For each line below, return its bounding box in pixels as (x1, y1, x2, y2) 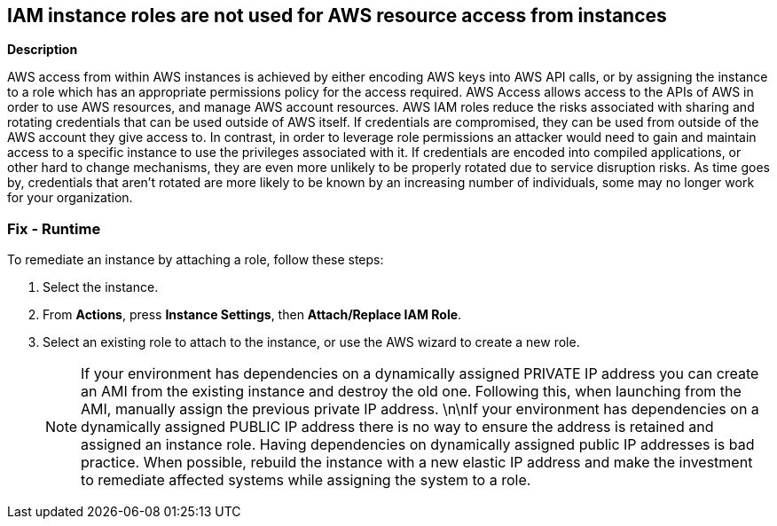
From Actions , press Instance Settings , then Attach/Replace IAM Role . (43, 307, 462, 323)
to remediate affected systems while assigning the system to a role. (81, 471, 531, 490)
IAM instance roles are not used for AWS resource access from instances (7, 4, 667, 27)
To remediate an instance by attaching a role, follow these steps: (7, 252, 384, 268)
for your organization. (7, 190, 133, 206)
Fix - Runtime (7, 219, 101, 238)
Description (7, 42, 78, 58)
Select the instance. (43, 279, 159, 295)
